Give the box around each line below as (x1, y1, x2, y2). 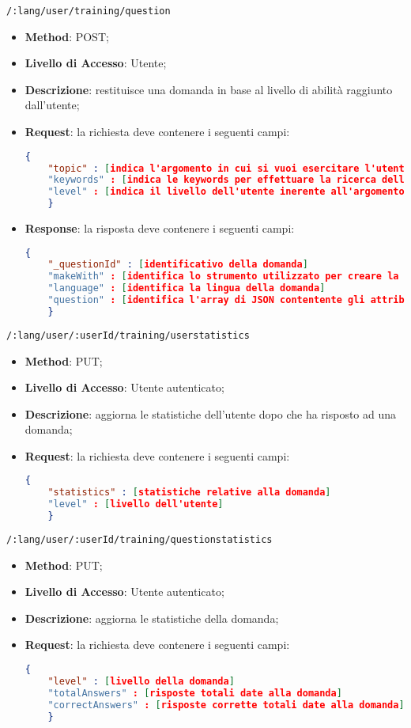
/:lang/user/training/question (6, 6, 171, 17)
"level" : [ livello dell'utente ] (47, 499, 224, 510)
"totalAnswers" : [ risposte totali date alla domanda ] (47, 687, 342, 699)
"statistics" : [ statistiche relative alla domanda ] (47, 487, 331, 499)
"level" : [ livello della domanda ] (47, 675, 235, 687)
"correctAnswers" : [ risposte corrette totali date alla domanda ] (47, 699, 405, 711)
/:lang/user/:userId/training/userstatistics (6, 329, 250, 341)
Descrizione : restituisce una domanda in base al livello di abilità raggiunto (25, 81, 393, 97)
